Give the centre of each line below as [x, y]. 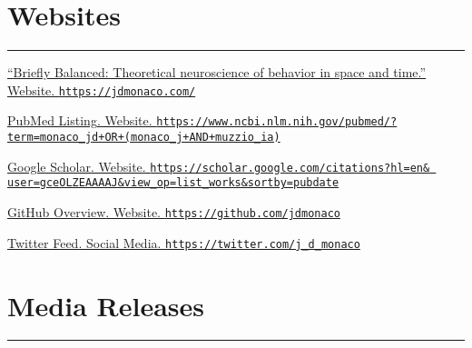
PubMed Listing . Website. [80, 120]
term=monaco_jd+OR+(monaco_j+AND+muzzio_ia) [144, 138]
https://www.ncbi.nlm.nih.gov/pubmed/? [277, 122]
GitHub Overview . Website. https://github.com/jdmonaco [174, 212]
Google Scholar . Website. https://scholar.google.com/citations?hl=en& [219, 166]
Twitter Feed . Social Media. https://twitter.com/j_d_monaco [184, 242]
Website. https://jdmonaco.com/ [102, 89]
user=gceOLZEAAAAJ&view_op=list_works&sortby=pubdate [173, 183]
